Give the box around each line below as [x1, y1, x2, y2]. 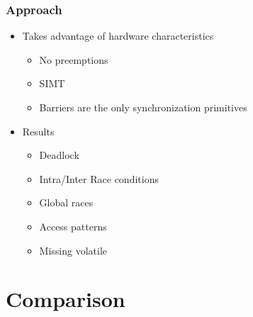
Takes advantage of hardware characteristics [22, 28, 214, 43]
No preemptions [39, 52, 108, 67]
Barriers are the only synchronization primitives [39, 100, 247, 114]
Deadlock [39, 148, 79, 162]
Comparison [6, 284, 125, 313]
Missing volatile [39, 243, 108, 257]
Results [22, 123, 55, 138]
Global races [39, 195, 94, 210]
